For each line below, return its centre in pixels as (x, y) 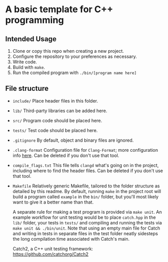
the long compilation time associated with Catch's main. (71, 239)
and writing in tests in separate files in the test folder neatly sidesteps (85, 233)
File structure (27, 89)
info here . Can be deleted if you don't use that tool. (66, 155)
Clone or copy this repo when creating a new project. (68, 51)
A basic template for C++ (59, 9)
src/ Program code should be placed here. (57, 120)
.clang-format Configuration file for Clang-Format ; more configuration (85, 150)
